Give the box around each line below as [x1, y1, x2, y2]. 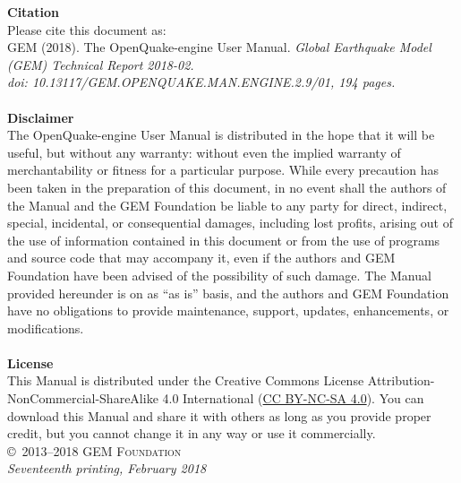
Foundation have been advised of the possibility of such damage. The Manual [7, 265, 431, 284]
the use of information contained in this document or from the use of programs [7, 230, 440, 249]
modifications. [7, 318, 84, 337]
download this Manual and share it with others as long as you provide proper [7, 406, 431, 425]
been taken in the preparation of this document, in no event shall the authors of [7, 177, 447, 196]
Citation [7, 3, 59, 21]
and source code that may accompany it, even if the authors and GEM [7, 248, 396, 267]
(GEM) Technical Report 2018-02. [7, 55, 194, 73]
